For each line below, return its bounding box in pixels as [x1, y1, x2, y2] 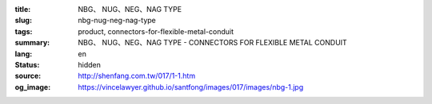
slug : [14, 16, 32, 25]
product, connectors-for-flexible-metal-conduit [78, 26, 234, 36]
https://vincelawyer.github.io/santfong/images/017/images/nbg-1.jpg [78, 82, 304, 91]
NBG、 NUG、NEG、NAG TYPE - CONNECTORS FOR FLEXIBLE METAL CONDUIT [78, 38, 347, 48]
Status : [14, 60, 40, 69]
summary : [14, 38, 50, 48]
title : [14, 5, 31, 13]
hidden [78, 60, 102, 69]
